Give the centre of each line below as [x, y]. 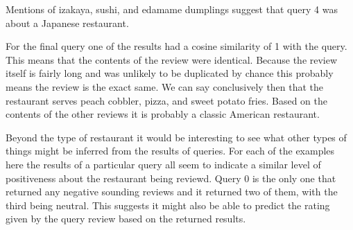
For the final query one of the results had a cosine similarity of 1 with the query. [176, 46]
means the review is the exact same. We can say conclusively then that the [165, 86]
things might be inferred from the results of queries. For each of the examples [170, 151]
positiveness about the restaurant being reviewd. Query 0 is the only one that [171, 178]
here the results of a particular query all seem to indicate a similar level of [163, 164]
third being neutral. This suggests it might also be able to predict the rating [168, 205]
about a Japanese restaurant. [67, 23]
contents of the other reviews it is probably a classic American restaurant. [163, 114]
